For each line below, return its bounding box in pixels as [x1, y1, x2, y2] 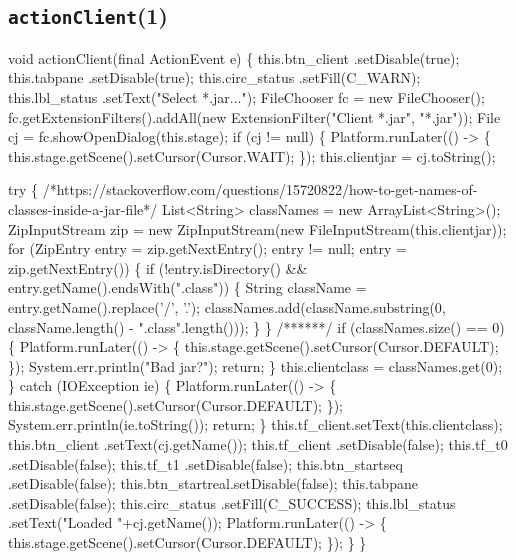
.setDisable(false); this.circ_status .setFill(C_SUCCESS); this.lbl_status [8, 492, 456, 513]
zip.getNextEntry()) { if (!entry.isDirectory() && [8, 257, 308, 278]
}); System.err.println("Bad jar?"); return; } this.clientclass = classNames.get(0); [8, 355, 503, 376]
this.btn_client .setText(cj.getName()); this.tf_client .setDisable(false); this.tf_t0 [8, 434, 508, 455]
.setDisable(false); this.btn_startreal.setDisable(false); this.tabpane [8, 473, 418, 494]
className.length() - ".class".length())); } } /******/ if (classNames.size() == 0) [8, 316, 505, 337]
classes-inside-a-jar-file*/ [8, 198, 158, 219]
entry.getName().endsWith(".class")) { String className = [8, 277, 367, 298]
